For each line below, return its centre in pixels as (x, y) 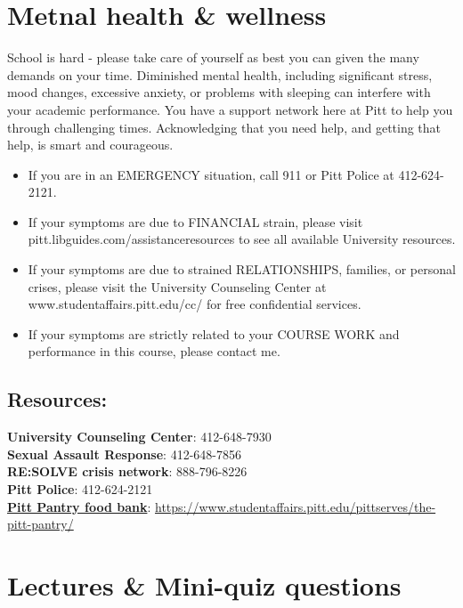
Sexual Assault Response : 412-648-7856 (124, 454)
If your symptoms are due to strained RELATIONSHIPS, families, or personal (242, 269)
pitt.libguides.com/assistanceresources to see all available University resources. (242, 239)
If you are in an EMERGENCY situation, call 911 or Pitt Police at (211, 174)
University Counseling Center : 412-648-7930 (139, 437)
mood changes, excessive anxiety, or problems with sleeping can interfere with (219, 92)
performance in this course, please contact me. (154, 351)
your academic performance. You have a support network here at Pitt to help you (230, 109)
